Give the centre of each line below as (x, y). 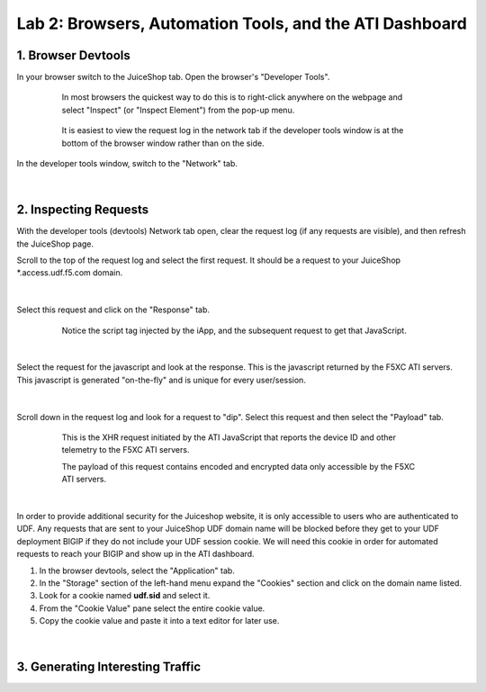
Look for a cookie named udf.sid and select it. (125, 596)
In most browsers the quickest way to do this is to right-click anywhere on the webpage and (232, 97)
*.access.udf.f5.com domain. (70, 273)
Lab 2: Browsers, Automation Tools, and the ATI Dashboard (242, 23)
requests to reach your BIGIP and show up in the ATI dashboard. (136, 554)
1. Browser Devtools (73, 55)
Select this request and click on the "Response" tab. (113, 310)
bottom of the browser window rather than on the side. (163, 143)
